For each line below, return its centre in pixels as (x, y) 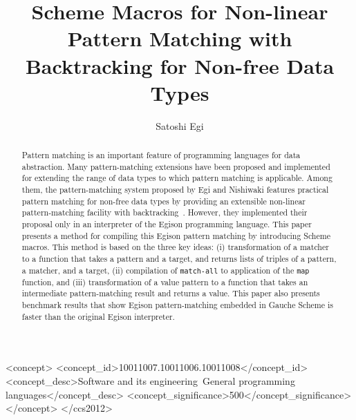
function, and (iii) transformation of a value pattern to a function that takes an (165, 281)
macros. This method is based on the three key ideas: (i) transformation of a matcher (175, 247)
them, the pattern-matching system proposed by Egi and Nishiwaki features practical (175, 190)
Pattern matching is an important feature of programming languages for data (161, 155)
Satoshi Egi (180, 125)
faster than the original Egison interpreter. (98, 316)
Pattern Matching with (180, 38)
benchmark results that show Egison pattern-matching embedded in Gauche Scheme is (177, 305)
